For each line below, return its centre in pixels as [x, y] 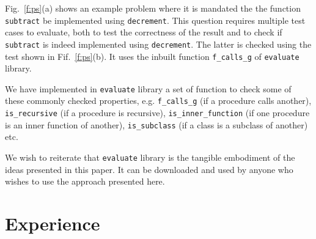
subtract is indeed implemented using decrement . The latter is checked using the [158, 44]
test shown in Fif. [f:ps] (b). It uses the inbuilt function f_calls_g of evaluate [152, 56]
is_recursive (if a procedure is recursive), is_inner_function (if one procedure [157, 113]
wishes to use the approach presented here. [85, 181]
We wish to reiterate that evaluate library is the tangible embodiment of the [150, 157]
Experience [53, 223]
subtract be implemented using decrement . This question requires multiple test [155, 20]
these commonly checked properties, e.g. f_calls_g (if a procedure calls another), [158, 101]
